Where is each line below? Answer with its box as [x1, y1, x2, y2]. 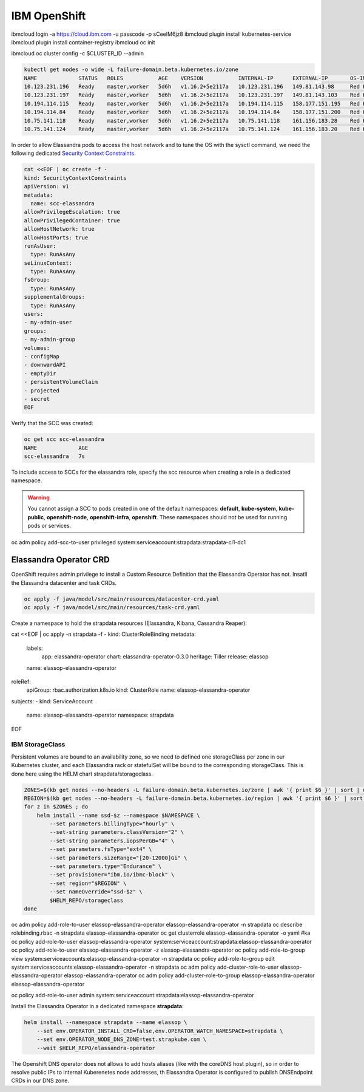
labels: [26, 644, 43, 652]
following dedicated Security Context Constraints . [11, 149, 136, 157]
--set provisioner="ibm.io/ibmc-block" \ [49, 872, 175, 878]
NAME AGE [24, 444, 89, 451]
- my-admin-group [24, 336, 76, 343]
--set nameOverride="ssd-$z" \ [49, 889, 143, 895]
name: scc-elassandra [30, 200, 95, 206]
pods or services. [27, 522, 72, 530]
